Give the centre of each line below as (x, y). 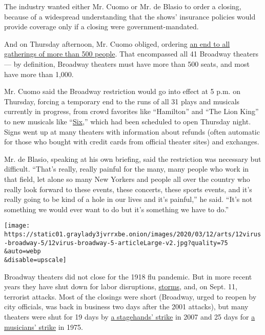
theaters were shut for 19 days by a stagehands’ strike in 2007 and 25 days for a (130, 316)
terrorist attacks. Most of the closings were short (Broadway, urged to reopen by (130, 296)
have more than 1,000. (39, 74)
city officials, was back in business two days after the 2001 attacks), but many (126, 306)
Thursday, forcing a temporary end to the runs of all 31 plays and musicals (122, 101)
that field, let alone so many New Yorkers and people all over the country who (127, 179)
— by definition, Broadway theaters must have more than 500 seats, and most (127, 63)
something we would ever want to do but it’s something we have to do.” (117, 209)
